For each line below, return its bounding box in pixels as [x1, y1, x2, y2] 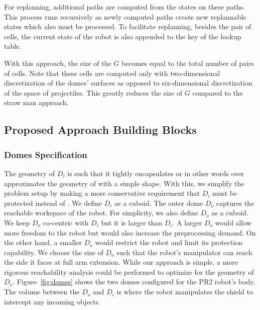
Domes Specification [4, 148, 87, 161]
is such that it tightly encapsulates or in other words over [67, 168, 244, 178]
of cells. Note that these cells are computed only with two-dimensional [4, 67, 220, 78]
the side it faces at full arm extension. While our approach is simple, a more [4, 257, 238, 267]
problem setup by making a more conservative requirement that [4, 188, 200, 198]
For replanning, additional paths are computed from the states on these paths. [4, 2, 245, 12]
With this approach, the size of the [4, 57, 111, 68]
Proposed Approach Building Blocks [4, 122, 197, 137]
